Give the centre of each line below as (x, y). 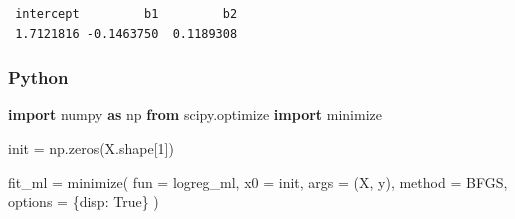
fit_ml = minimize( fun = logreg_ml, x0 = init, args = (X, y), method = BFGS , (258, 181)
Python (38, 77)
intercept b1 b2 (126, 14)
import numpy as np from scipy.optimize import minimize (195, 114)
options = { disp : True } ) (83, 201)
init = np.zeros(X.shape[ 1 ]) (91, 148)
